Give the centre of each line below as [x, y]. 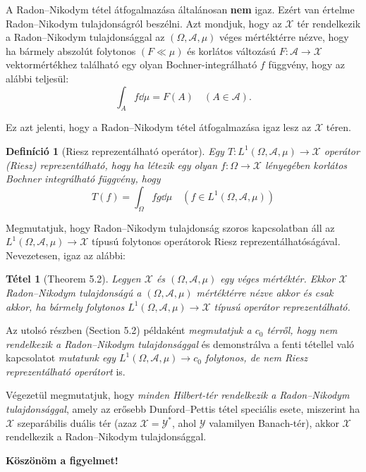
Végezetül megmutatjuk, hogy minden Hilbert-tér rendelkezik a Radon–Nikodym [178, 395]
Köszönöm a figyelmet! [62, 460]
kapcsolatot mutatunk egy [61, 358]
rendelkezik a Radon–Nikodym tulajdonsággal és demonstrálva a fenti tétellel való [180, 343]
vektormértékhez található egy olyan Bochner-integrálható [132, 64]
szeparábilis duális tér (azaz [77, 422]
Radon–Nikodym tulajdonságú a [74, 292]
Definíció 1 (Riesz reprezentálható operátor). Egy [115, 150]
